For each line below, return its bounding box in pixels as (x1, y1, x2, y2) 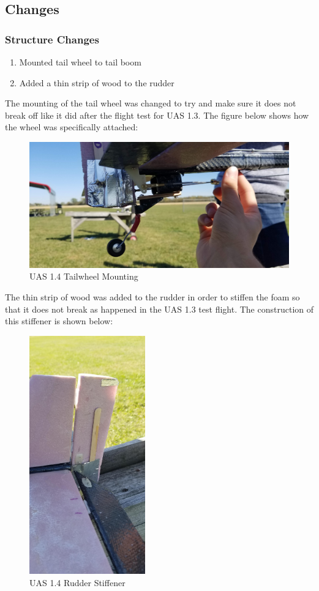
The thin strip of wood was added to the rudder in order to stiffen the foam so (5, 290, 300, 303)
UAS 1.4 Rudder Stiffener (29, 576, 126, 589)
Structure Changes (5, 31, 99, 46)
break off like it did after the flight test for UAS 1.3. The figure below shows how (5, 108, 309, 121)
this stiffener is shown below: (5, 314, 113, 327)
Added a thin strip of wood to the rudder (19, 76, 175, 89)
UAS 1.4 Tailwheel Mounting (29, 270, 138, 283)
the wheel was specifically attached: (5, 121, 138, 133)
